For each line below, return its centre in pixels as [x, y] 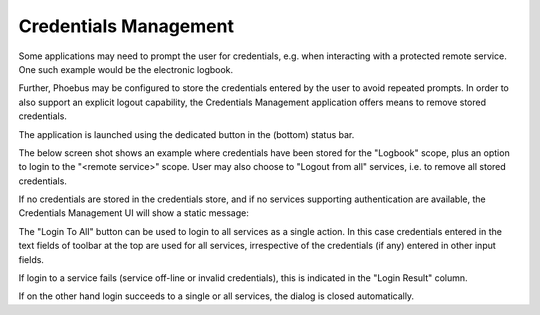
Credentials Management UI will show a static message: [133, 213]
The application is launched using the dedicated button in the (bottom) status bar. [186, 134]
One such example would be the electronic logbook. [126, 69]
